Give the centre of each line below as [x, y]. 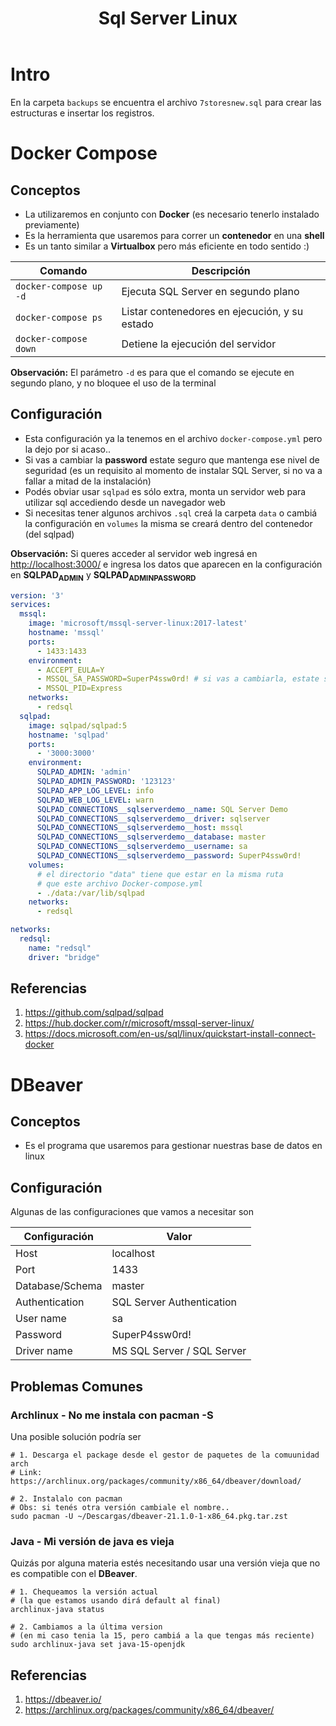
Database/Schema [59, 1286]
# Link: [26, 1472]
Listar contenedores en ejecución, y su [212, 311]
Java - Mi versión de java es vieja [92, 1541]
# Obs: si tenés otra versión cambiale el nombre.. [120, 1507]
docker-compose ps [59, 317]
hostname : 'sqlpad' [69, 735]
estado [137, 324]
